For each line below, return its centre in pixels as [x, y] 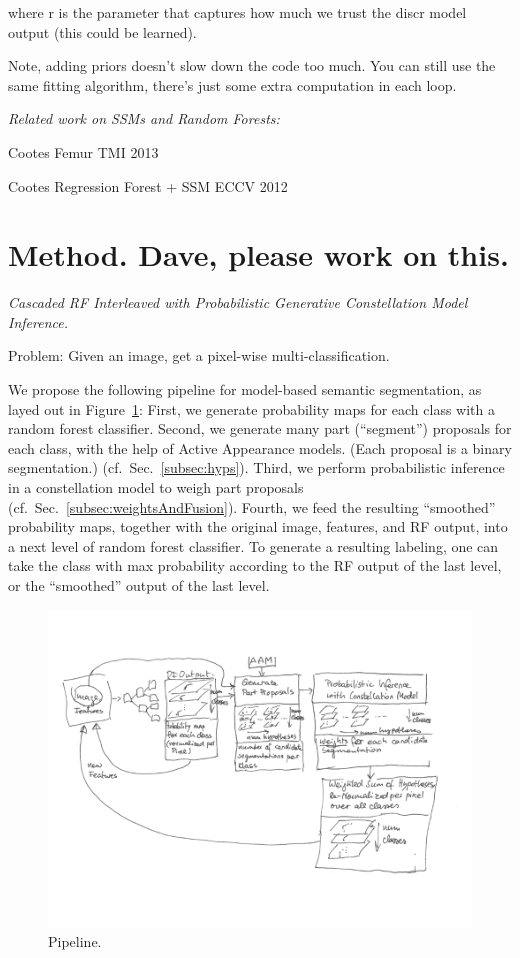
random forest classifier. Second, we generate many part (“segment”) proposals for [260, 428]
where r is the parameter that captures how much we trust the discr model [237, 12]
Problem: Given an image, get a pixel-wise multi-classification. [199, 355]
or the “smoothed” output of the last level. [139, 585]
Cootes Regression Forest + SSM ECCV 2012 [148, 185]
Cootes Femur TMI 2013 [83, 151]
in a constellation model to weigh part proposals [156, 487]
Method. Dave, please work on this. [258, 254]
